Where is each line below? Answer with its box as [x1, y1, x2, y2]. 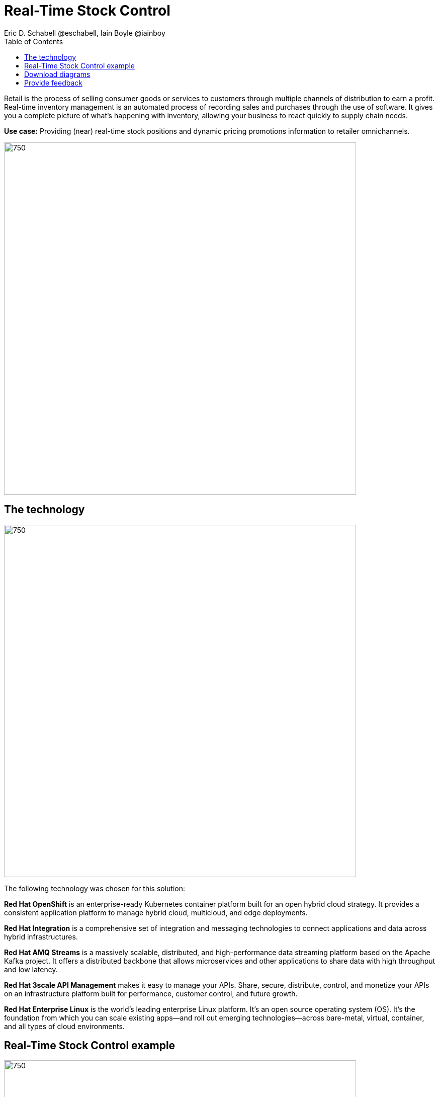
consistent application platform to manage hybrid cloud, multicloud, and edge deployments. [4, 908, 308, 917]
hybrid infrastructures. [4, 932, 78, 941]
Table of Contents [4, 37, 63, 46]
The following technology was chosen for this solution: [4, 884, 186, 893]
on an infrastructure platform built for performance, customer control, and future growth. [4, 989, 298, 998]
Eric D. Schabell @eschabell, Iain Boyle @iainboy [4, 28, 165, 37]
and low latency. [4, 965, 58, 974]
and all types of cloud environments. [4, 1022, 125, 1031]
